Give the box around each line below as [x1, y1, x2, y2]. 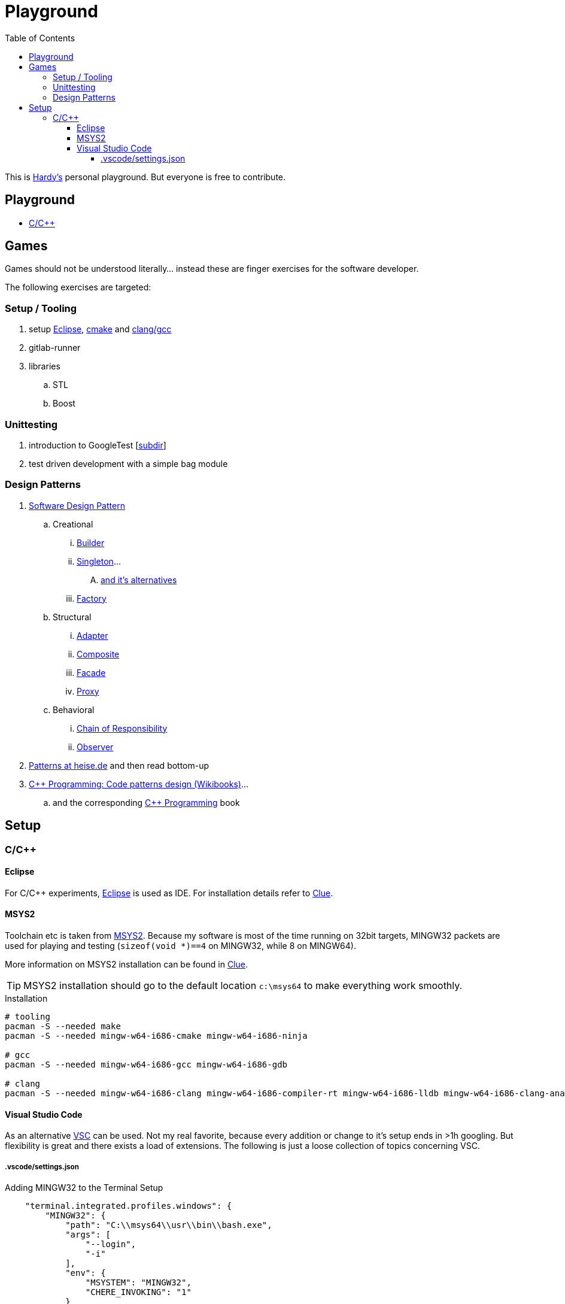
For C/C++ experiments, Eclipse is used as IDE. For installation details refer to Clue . [5, 887, 333, 898]
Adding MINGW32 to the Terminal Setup [5, 1182, 163, 1193]
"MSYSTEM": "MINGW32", [85, 1277, 192, 1287]
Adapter [77, 630, 108, 641]
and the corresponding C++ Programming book [53, 797, 240, 808]
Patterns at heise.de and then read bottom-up [29, 760, 209, 771]
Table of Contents [5, 32, 75, 43]
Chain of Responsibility [77, 723, 168, 733]
